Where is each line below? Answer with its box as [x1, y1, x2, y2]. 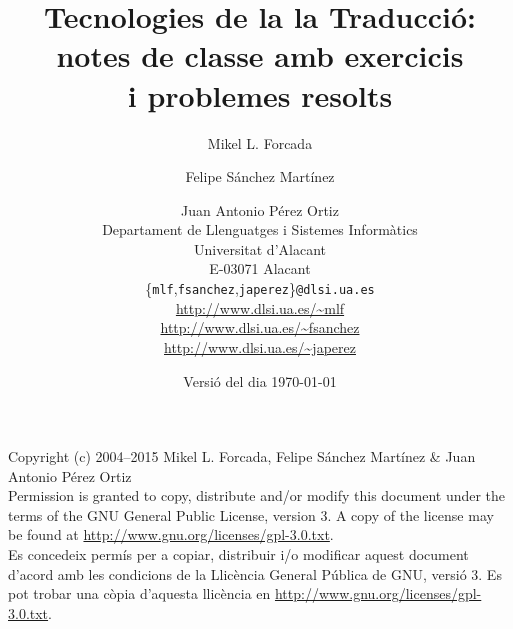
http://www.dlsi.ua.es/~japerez [164, 336, 356, 357]
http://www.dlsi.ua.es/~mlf [175, 297, 345, 318]
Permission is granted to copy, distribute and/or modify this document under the [8, 485, 506, 506]
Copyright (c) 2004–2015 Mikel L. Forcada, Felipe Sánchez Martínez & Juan [8, 446, 476, 467]
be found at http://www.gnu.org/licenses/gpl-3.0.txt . [8, 524, 334, 545]
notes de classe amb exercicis [56, 35, 464, 76]
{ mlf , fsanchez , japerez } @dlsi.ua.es [145, 278, 375, 299]
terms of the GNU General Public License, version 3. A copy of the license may [8, 504, 494, 525]
